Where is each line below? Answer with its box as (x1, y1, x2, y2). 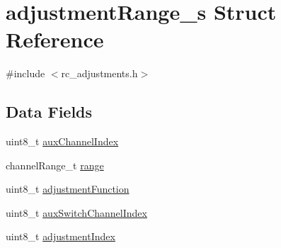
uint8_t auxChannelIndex (6, 134, 119, 149)
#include (6, 66, 45, 81)
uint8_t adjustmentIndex (6, 229, 115, 244)
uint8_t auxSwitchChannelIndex (6, 205, 147, 220)
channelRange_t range (6, 157, 104, 172)
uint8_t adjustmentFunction (6, 181, 130, 196)
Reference (6, 25, 104, 54)
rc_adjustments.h (61, 66, 138, 81)
